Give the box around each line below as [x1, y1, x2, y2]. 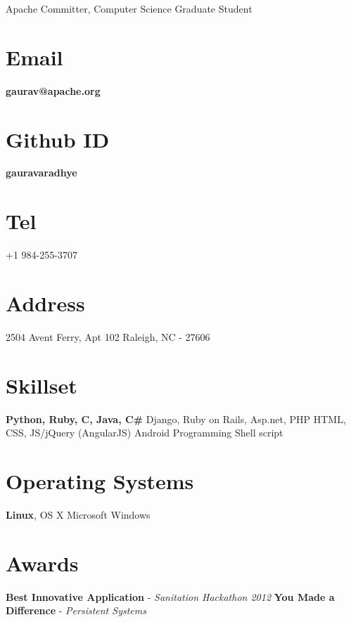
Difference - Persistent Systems [6, 603, 146, 618]
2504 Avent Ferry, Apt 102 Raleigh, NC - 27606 [6, 329, 210, 344]
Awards [6, 548, 79, 577]
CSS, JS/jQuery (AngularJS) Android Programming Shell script [6, 425, 283, 440]
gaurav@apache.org [6, 83, 101, 98]
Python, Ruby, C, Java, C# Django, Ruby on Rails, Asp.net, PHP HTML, [6, 411, 346, 426]
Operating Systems [6, 466, 194, 495]
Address [6, 288, 85, 317]
